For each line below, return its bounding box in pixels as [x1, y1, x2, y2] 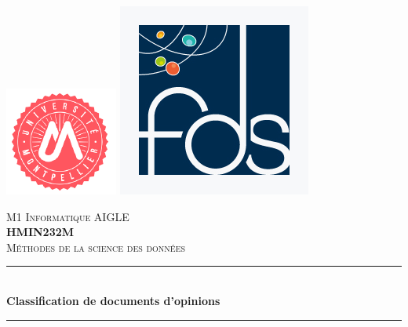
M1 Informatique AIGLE [6, 208, 129, 224]
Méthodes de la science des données [6, 238, 186, 255]
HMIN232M [6, 223, 75, 240]
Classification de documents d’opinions [6, 292, 220, 308]
